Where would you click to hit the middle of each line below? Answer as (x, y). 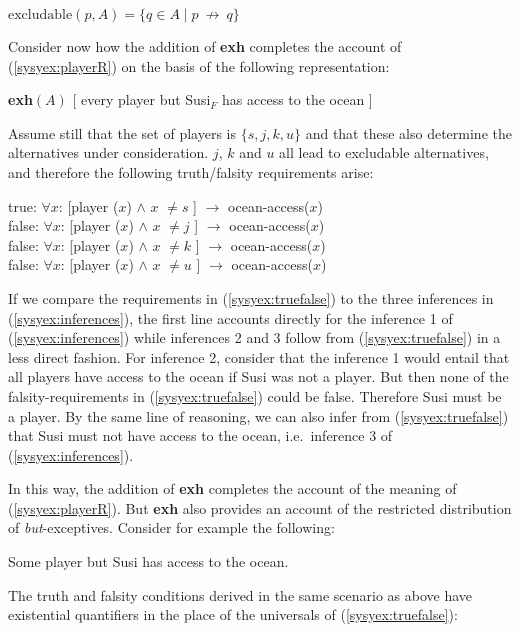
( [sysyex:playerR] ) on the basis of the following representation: (199, 65)
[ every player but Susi (141, 99)
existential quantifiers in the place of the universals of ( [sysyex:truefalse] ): (233, 614)
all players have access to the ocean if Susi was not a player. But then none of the (258, 376)
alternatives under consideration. (108, 152)
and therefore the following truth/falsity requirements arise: (191, 171)
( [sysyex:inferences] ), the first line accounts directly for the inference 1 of (230, 317)
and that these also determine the (408, 132)
